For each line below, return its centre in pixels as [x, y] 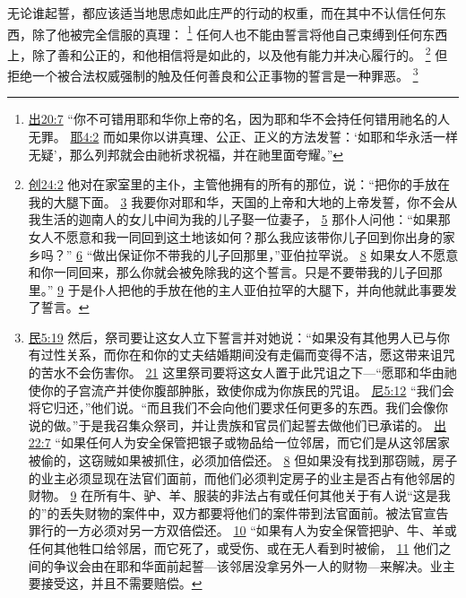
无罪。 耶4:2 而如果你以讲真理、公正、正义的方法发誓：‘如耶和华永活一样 [243, 136]
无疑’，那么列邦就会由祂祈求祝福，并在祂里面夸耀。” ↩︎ [186, 154]
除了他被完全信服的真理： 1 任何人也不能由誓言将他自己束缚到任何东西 [240, 32]
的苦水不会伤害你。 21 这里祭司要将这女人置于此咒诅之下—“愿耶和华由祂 [242, 373]
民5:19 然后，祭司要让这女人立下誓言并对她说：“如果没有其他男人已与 [233, 337]
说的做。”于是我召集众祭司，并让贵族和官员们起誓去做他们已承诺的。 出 [237, 425]
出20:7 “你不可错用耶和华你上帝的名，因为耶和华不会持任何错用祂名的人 [239, 119]
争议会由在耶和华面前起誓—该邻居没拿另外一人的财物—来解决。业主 [254, 565]
